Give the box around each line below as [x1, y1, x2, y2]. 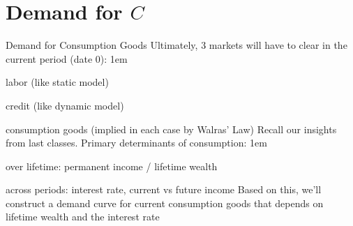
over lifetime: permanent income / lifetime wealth [6, 158, 218, 173]
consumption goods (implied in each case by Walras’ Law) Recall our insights [6, 121, 337, 136]
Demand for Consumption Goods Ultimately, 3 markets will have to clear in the [6, 38, 347, 52]
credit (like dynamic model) [6, 98, 124, 112]
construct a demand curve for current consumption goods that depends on [6, 195, 324, 210]
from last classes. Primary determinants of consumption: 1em [6, 135, 267, 150]
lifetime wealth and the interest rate [6, 209, 160, 224]
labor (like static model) [6, 75, 109, 89]
